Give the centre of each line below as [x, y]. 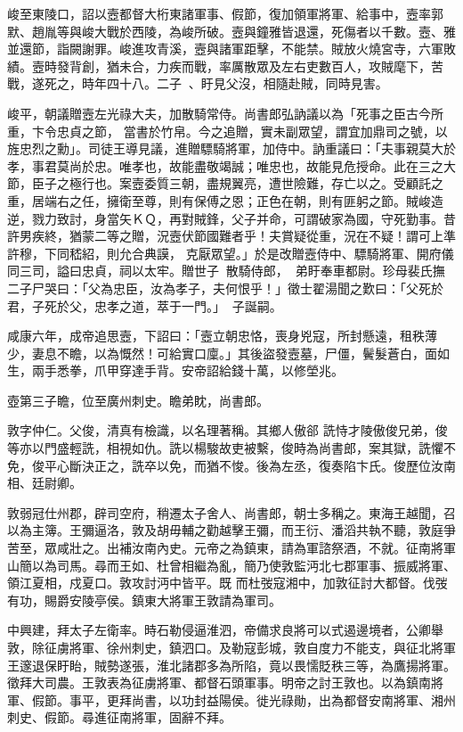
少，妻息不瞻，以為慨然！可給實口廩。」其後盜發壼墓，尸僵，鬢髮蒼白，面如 [228, 353]
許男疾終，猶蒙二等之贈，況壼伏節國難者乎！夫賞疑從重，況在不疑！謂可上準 [231, 236]
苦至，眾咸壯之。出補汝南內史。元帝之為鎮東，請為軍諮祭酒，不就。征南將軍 [231, 548]
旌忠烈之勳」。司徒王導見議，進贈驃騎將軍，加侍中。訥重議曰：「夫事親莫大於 [231, 148]
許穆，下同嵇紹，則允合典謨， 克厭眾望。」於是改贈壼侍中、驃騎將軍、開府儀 [231, 253]
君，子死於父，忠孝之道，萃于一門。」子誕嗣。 [145, 305]
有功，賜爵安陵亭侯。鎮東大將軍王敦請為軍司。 [144, 600]
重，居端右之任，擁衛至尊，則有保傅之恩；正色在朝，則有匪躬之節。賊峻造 [225, 200]
